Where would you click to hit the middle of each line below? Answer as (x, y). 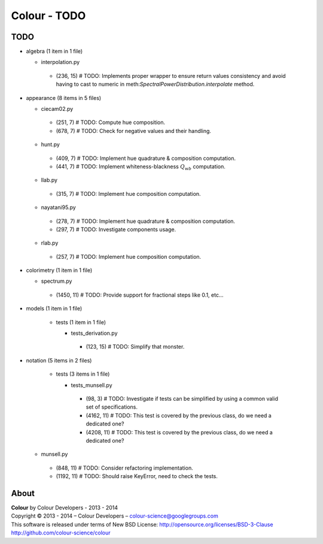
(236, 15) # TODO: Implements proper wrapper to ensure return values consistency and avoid (171, 75)
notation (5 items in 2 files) (59, 360)
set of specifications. (112, 407)
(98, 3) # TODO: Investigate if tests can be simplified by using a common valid (182, 399)
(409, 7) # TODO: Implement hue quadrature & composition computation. (146, 158)
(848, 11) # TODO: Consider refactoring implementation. (125, 468)
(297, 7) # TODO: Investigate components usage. (116, 229)
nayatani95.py (58, 207)
